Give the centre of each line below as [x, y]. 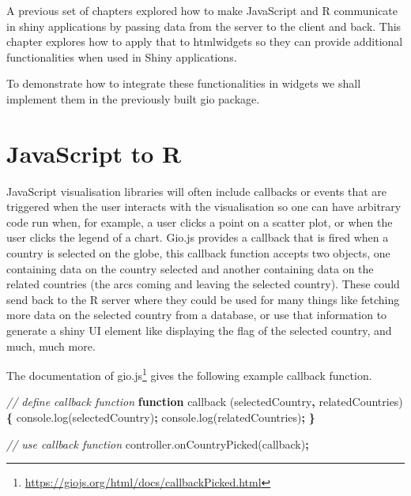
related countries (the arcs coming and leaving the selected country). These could [203, 284]
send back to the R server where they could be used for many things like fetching [203, 299]
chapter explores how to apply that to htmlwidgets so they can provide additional [205, 41]
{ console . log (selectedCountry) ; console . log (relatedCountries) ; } [161, 417]
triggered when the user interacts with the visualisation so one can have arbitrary [204, 207]
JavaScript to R [94, 153]
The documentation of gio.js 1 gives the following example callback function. [189, 374]
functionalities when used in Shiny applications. [122, 56]
